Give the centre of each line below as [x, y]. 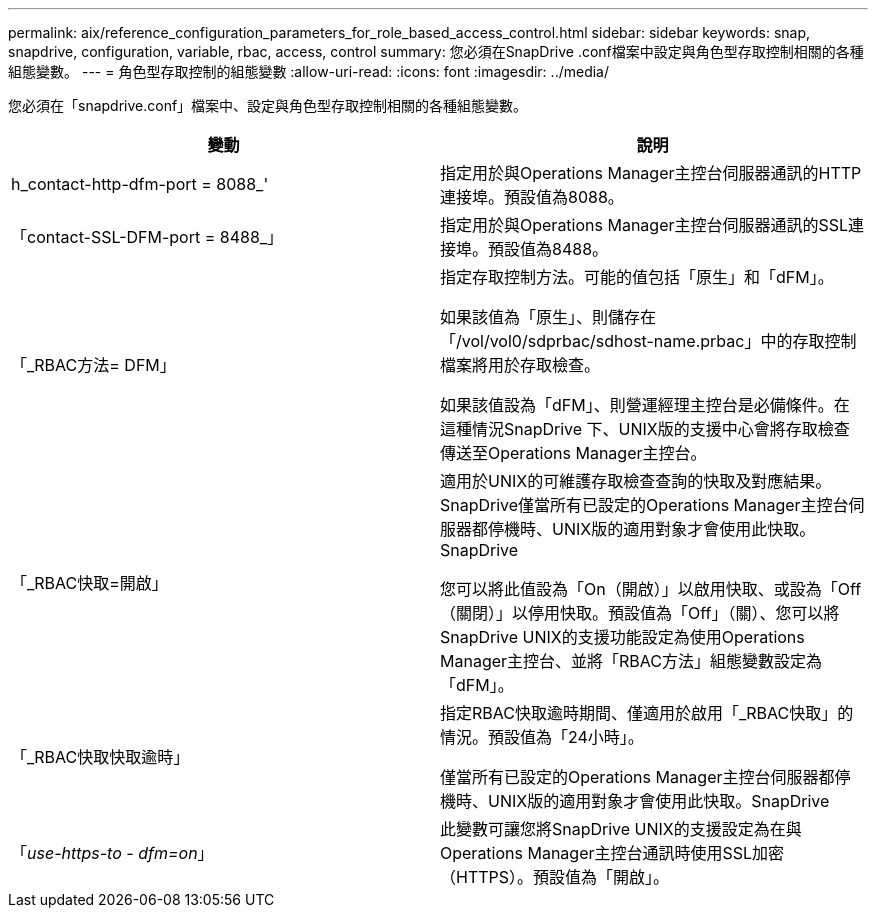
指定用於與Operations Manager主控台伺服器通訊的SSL [644, 225]
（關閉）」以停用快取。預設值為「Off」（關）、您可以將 [640, 613]
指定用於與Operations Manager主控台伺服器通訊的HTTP [651, 173]
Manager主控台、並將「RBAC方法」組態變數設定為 [631, 661]
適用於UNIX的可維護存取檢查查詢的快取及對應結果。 [636, 481]
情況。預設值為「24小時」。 [542, 737]
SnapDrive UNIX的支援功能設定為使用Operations [622, 637]
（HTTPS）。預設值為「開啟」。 [555, 877]
